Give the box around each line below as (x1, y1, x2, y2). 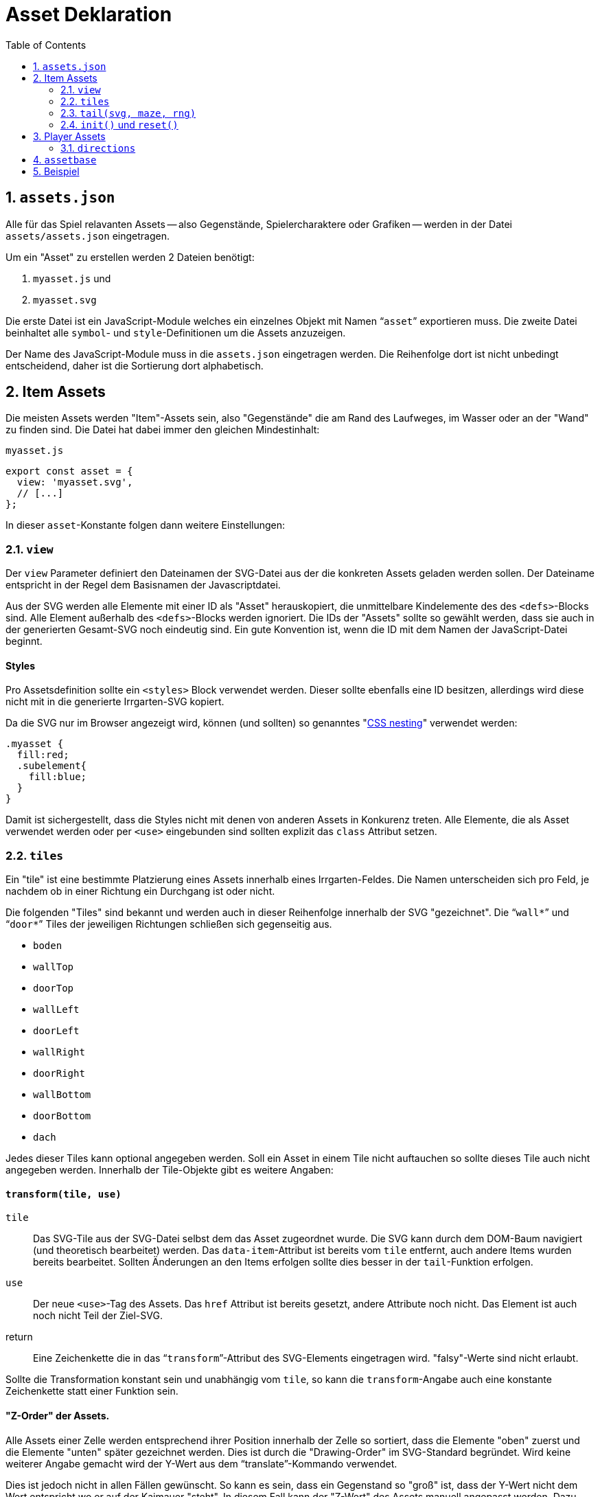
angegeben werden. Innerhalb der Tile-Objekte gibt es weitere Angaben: (5, 1164, 334, 1176)
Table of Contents (5, 38, 86, 51)
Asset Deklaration (5, 3, 172, 26)
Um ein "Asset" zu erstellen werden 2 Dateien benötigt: (5, 251, 255, 263)
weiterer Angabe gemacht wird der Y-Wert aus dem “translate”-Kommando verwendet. (5, 1457, 397, 1470)
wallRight (33, 1047, 85, 1058)
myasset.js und (33, 272, 111, 284)
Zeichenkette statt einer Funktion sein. (5, 1385, 178, 1397)
